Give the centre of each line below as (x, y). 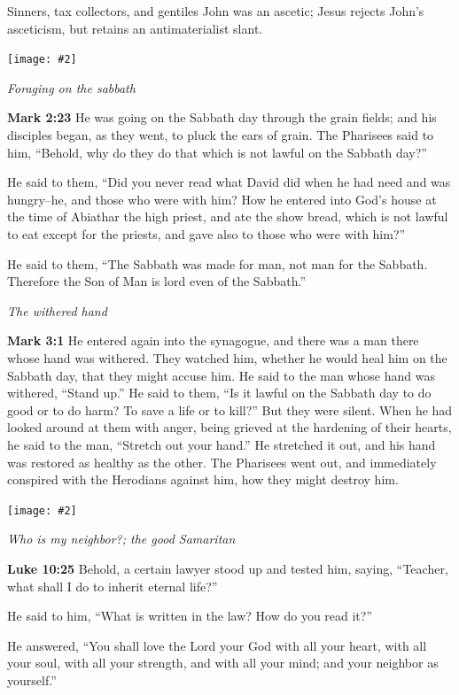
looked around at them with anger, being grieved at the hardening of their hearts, (229, 427)
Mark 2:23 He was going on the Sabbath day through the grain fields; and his (222, 117)
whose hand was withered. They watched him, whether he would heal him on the (227, 357)
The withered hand (57, 310)
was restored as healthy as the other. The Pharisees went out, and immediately (222, 462)
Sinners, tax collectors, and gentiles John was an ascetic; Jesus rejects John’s (216, 11)
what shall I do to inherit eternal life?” (113, 586)
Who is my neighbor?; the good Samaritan (121, 539)
